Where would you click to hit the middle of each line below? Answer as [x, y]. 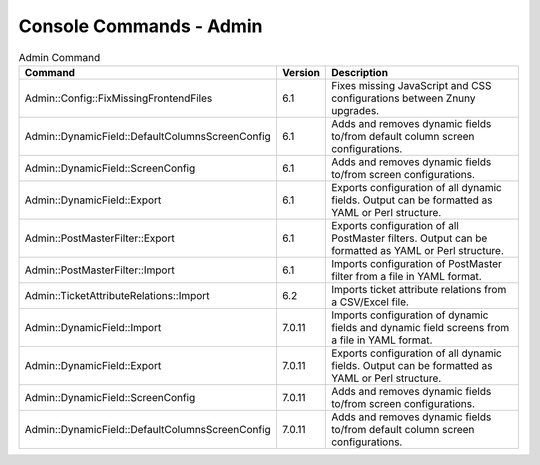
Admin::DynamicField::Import [93, 327]
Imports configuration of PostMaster [416, 263]
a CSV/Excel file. [370, 302]
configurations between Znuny [403, 98]
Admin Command [59, 57]
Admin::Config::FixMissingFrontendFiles [118, 98]
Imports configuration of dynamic [410, 315]
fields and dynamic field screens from [420, 327]
